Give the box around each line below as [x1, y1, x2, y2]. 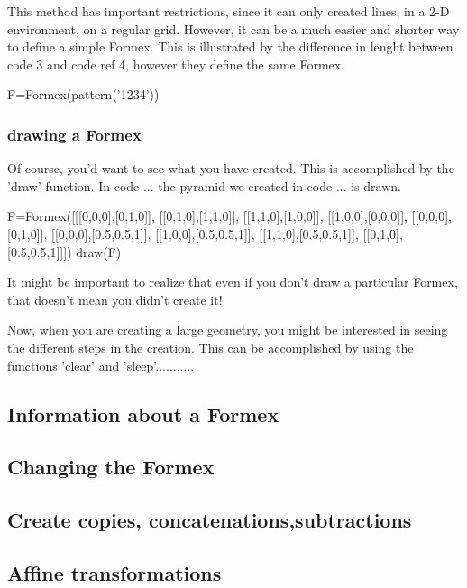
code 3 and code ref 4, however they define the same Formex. [7, 54, 345, 73]
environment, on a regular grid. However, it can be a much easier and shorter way [7, 19, 460, 38]
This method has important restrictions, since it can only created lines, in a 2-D [7, 2, 450, 20]
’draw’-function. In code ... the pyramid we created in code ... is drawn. [7, 176, 401, 195]
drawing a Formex [7, 123, 142, 145]
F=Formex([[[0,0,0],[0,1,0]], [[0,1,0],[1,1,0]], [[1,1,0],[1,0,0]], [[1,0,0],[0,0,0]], [7, 207, 407, 225]
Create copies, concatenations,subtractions [7, 506, 412, 534]
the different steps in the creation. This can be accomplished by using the [7, 337, 414, 356]
